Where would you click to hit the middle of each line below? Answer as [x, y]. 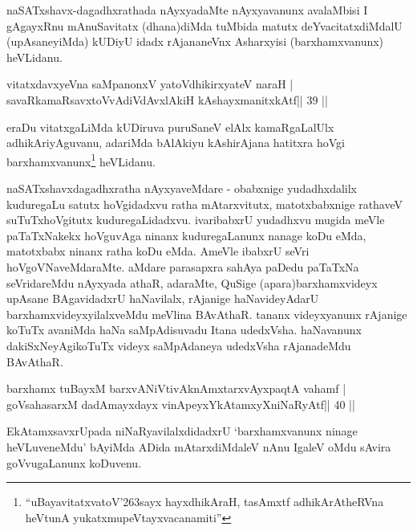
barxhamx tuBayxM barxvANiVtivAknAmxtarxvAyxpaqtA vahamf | [176, 388]
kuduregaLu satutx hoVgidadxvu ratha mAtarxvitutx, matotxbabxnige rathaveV [205, 204]
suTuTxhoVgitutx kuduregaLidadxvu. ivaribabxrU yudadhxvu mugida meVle [196, 220]
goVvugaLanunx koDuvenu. [74, 462]
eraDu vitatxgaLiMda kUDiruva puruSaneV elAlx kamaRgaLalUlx [170, 127]
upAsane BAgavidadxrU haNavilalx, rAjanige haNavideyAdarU [163, 298]
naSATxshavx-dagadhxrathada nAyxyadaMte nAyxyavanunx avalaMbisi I [187, 10]
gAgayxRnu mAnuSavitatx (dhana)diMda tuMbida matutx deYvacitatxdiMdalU [204, 25]
